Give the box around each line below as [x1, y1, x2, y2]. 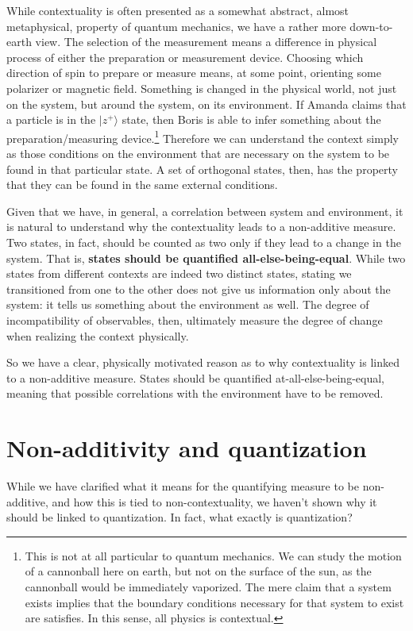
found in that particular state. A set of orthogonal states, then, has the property [6, 160, 398, 177]
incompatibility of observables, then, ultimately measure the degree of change [6, 311, 383, 328]
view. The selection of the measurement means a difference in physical [35, 33, 377, 50]
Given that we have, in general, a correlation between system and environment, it [6, 202, 403, 219]
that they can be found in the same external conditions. [6, 176, 278, 193]
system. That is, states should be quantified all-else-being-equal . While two [6, 249, 406, 266]
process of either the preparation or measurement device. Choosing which [6, 48, 364, 65]
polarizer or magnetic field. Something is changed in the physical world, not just [6, 79, 397, 96]
